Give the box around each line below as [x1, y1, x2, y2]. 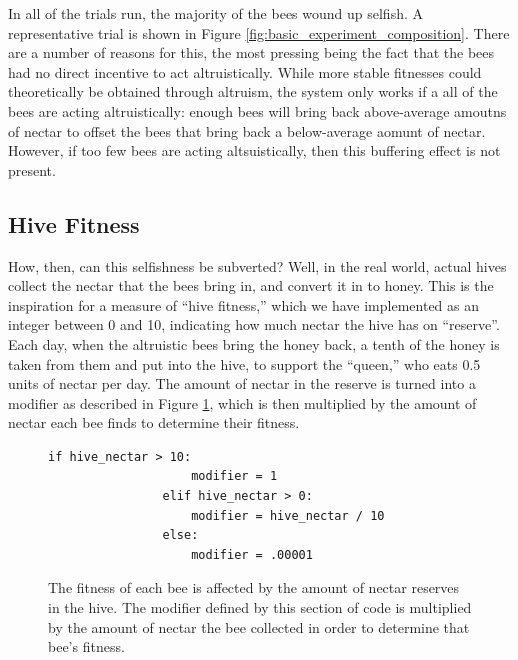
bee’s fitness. [48, 636, 125, 657]
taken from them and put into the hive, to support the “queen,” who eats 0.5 [8, 353, 481, 374]
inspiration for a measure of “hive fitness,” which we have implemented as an [8, 294, 480, 315]
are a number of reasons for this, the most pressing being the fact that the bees [8, 42, 495, 63]
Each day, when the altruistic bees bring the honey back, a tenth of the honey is [8, 333, 500, 354]
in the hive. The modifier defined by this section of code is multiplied [48, 597, 472, 618]
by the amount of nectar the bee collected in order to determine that [48, 616, 470, 637]
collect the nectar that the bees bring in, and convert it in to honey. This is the [8, 275, 494, 296]
